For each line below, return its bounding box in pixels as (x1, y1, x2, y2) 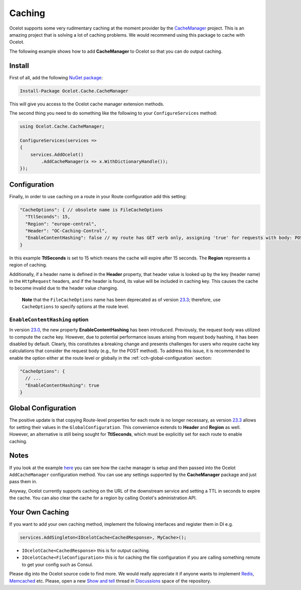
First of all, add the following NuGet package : (9, 74, 103, 80)
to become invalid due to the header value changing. (9, 285, 118, 291)
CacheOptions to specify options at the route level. (22, 304, 129, 310)
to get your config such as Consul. (22, 561, 93, 567)
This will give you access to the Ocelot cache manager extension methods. (9, 101, 165, 107)
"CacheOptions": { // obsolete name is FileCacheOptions (20, 207, 163, 213)
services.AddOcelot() (30, 152, 84, 158)
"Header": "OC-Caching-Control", (25, 228, 107, 233)
